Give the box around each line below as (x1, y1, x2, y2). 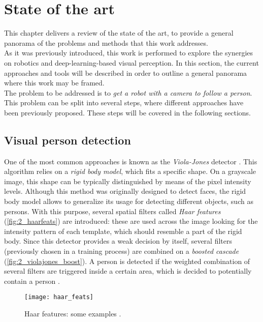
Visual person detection (4, 132, 131, 148)
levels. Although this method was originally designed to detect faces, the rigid (4, 186, 246, 196)
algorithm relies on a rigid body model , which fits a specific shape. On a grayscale (4, 166, 256, 177)
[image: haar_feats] (24, 294, 94, 301)
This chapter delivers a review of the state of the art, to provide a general (4, 27, 234, 38)
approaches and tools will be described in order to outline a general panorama (4, 67, 247, 78)
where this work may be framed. (4, 77, 105, 88)
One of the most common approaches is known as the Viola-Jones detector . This (4, 156, 257, 166)
